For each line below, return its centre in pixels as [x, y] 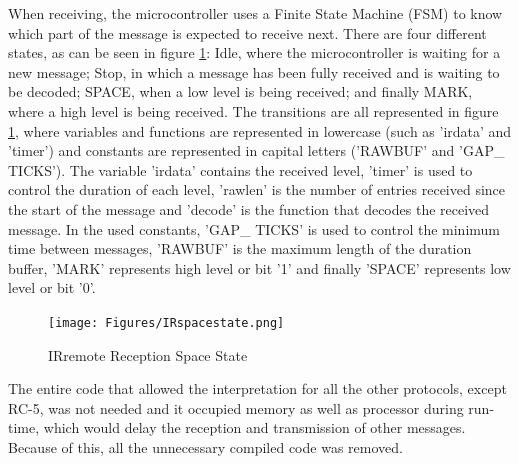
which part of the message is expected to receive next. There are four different [247, 32]
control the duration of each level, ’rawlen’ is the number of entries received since [257, 189]
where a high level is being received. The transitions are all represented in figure [253, 110]
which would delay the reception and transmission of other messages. [254, 427]
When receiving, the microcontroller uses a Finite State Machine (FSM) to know [255, 13]
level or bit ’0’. [52, 287]
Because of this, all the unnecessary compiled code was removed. [205, 446]
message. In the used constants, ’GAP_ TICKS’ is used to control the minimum [254, 228]
